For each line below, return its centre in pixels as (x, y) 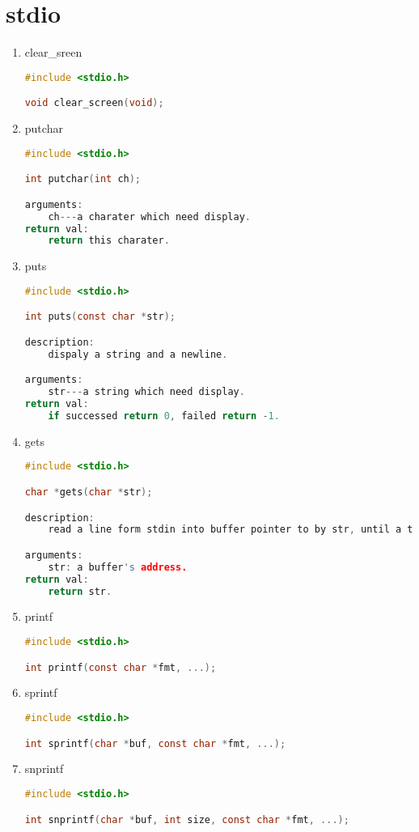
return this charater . (109, 241)
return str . (80, 591)
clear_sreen (53, 52)
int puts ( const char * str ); (100, 317)
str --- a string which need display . (146, 392)
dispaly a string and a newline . (138, 354)
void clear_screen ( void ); (94, 103)
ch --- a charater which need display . (150, 216)
